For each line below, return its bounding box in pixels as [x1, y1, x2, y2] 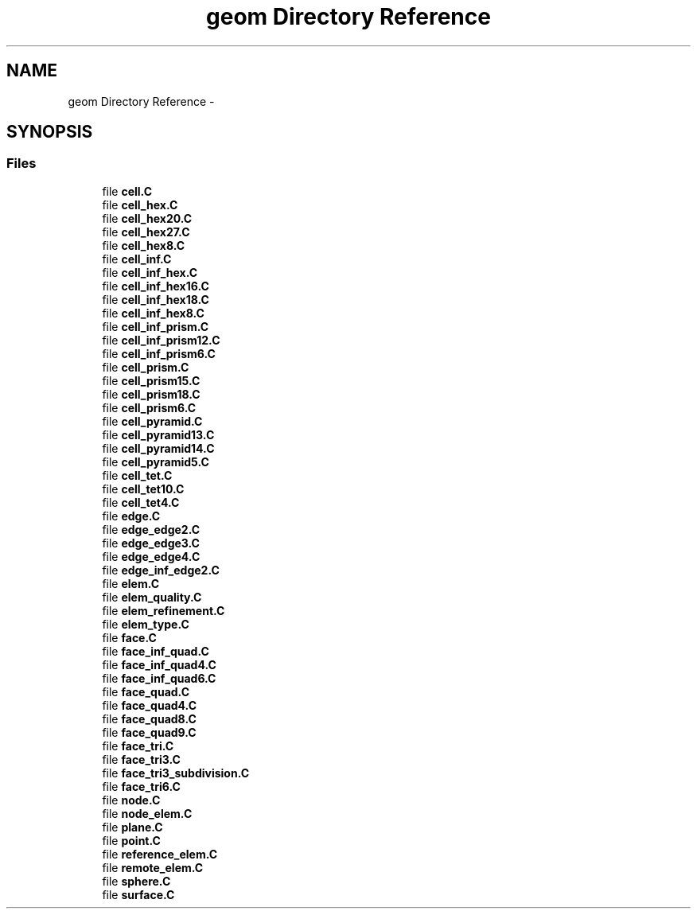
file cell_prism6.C [102, 400, 197, 415]
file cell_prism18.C [102, 387, 201, 401]
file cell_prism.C [102, 360, 189, 374]
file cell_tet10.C [102, 481, 185, 496]
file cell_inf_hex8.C [102, 306, 204, 320]
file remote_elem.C [102, 860, 204, 874]
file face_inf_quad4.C [102, 657, 216, 672]
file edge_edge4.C [102, 549, 201, 563]
